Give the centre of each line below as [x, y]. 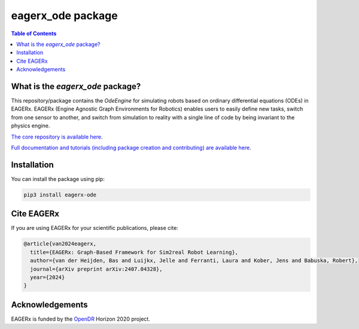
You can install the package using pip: [58, 179]
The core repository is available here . [57, 137]
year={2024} [48, 277]
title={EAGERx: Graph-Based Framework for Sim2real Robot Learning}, [134, 252]
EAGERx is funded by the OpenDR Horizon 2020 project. [81, 319]
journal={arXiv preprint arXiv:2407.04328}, [96, 269]
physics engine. [31, 126]
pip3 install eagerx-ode [60, 195]
